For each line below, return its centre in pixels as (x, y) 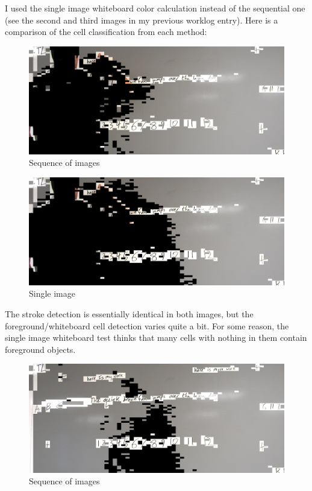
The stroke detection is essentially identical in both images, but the (129, 314)
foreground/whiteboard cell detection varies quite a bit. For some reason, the (147, 325)
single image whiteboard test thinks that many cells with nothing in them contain (156, 337)
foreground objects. (40, 349)
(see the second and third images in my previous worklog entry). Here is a (142, 20)
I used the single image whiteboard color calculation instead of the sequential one (155, 8)
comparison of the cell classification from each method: (106, 32)
